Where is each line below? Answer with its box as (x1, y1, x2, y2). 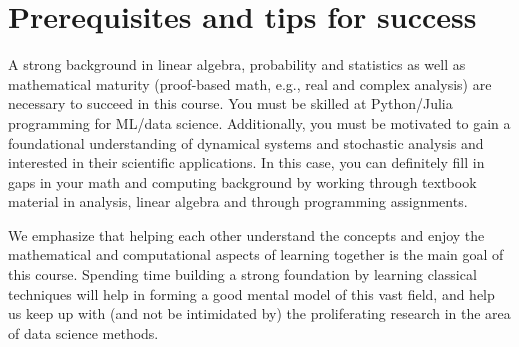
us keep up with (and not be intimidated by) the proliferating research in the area (8, 303, 511, 324)
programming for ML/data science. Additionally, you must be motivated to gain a (8, 112, 511, 133)
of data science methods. (8, 322, 159, 343)
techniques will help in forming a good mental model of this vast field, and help (8, 283, 495, 304)
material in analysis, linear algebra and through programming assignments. (8, 191, 468, 212)
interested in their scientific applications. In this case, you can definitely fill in (8, 152, 485, 173)
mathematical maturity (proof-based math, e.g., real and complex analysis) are (8, 73, 492, 94)
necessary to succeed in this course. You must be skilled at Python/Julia (8, 93, 453, 114)
